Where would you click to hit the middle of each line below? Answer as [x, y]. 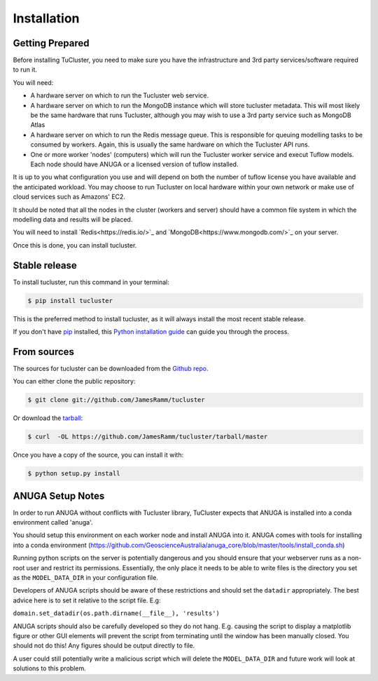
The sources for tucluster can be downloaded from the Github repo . [111, 368]
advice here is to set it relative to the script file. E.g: [87, 600]
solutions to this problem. [50, 668]
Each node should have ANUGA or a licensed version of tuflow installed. [134, 164]
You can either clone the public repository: [74, 382]
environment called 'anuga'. [53, 522]
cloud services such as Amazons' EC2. [69, 197]
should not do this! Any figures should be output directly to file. [104, 646]
